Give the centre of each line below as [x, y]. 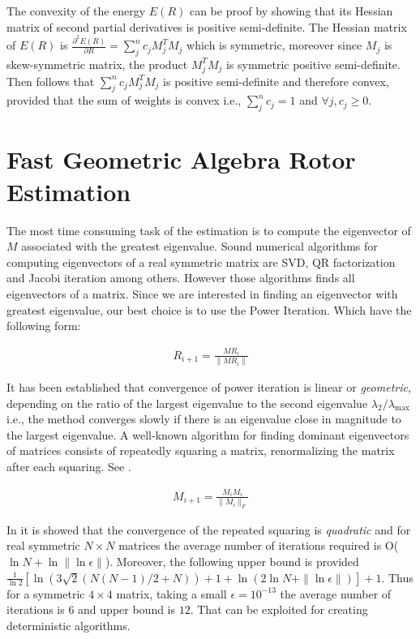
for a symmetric [46, 593]
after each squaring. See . [69, 466]
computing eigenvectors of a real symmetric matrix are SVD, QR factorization [201, 262]
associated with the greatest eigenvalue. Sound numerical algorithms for [199, 246]
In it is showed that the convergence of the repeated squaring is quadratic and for [209, 529]
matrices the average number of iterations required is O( [259, 545]
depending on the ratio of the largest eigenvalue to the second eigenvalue [187, 403]
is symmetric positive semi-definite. [313, 64]
